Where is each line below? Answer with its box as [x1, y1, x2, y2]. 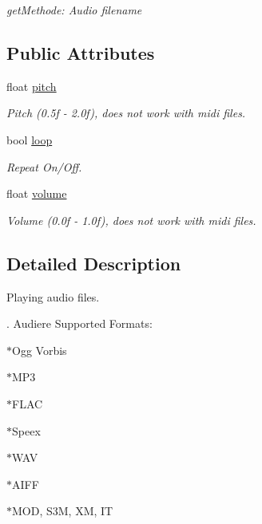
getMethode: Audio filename [6, 2, 142, 18]
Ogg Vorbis [12, 341, 67, 358]
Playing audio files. [6, 288, 100, 305]
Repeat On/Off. [6, 158, 82, 175]
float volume [6, 185, 67, 202]
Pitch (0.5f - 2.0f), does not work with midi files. [6, 104, 246, 121]
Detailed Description [6, 250, 181, 275]
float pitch [6, 77, 57, 94]
